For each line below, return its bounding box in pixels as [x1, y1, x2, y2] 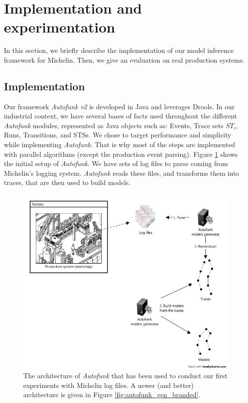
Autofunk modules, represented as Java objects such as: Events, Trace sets [4, 120, 224, 130]
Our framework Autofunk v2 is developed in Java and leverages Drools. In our [4, 101, 235, 111]
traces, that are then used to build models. [4, 177, 131, 187]
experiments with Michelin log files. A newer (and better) [23, 380, 194, 390]
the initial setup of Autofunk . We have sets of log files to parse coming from [4, 158, 228, 168]
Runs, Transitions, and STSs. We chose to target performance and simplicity [4, 130, 232, 140]
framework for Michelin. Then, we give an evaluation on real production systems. [4, 54, 245, 65]
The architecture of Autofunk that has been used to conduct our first [23, 370, 228, 381]
